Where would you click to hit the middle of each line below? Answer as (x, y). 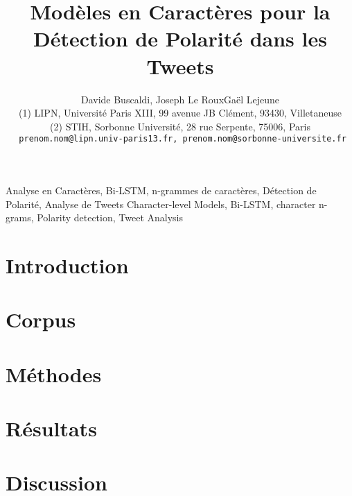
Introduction (67, 265)
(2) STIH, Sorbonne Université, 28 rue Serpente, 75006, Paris (180, 126)
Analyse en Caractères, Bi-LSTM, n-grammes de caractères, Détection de (161, 190)
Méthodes (54, 374)
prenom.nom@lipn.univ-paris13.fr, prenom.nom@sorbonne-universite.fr (183, 139)
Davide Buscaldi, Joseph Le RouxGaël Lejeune (180, 99)
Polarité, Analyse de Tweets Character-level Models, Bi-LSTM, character (161, 204)
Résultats (51, 428)
